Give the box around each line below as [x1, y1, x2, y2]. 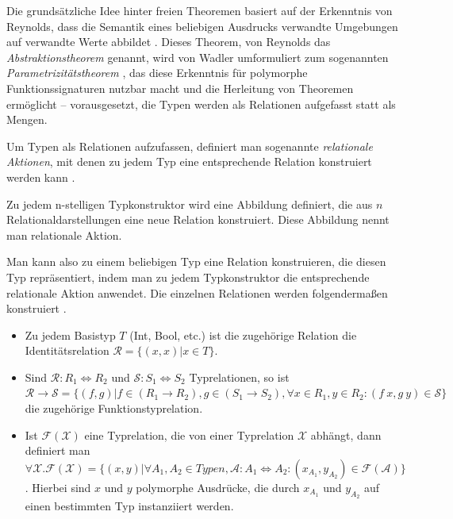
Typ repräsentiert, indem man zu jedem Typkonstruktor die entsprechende [6, 268, 370, 285]
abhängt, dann [310, 426, 382, 443]
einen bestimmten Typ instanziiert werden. [25, 498, 234, 514]
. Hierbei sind [25, 479, 91, 495]
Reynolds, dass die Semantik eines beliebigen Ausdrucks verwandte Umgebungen [6, 17, 398, 34]
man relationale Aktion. [6, 226, 122, 243]
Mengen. [6, 111, 48, 128]
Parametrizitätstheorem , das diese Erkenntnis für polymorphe [6, 64, 308, 81]
